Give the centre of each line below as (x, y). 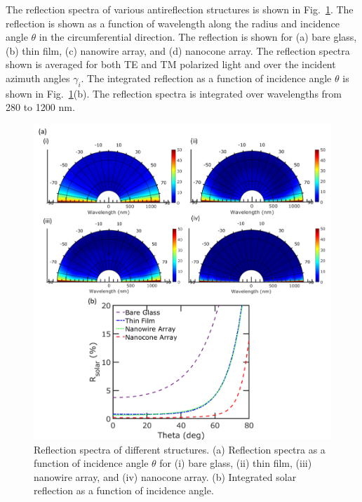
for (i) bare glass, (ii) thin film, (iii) (236, 463)
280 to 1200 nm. (40, 107)
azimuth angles (38, 78)
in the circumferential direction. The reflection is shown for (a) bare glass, (198, 37)
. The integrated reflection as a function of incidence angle (206, 78)
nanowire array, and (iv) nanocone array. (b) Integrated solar (165, 476)
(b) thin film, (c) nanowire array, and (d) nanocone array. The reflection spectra (178, 50)
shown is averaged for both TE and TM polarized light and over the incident (171, 64)
